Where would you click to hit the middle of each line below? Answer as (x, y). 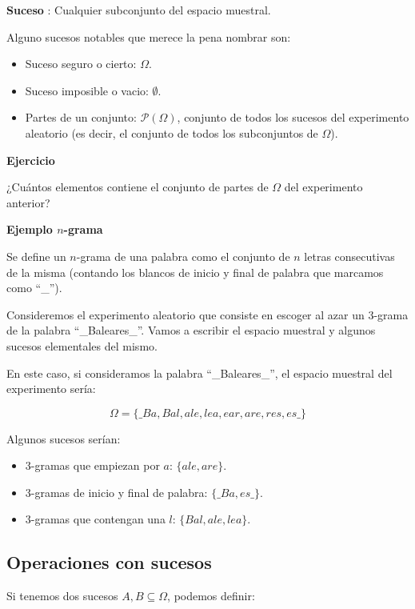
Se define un (36, 256)
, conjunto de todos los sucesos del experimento (293, 117)
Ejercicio (31, 160)
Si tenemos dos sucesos (62, 596)
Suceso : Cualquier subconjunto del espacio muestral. (139, 10)
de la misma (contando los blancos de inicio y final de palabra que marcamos (195, 272)
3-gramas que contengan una (95, 519)
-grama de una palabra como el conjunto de (183, 256)
